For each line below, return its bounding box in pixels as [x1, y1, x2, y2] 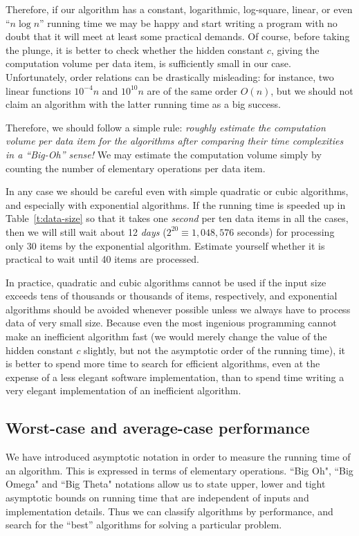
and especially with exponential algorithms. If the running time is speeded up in [6, 197, 346, 212]
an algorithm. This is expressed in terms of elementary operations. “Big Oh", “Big [6, 463, 353, 477]
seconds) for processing [237, 224, 335, 239]
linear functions [6, 83, 71, 98]
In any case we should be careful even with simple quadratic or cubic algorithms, [6, 184, 349, 198]
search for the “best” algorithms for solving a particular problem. [6, 517, 282, 532]
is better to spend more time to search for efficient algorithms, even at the [6, 356, 320, 371]
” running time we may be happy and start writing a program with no [39, 15, 338, 30]
